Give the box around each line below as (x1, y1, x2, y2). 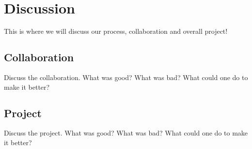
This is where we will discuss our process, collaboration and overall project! (4, 26, 228, 36)
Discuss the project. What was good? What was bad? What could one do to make (4, 128, 248, 138)
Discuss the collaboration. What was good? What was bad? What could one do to (4, 72, 248, 82)
